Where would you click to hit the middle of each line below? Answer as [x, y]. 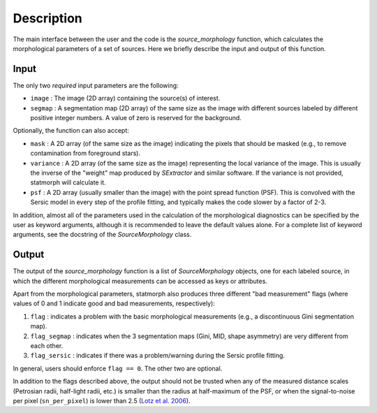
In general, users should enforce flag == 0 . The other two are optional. [118, 368]
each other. [47, 345]
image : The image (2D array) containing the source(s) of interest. [125, 99]
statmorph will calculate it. [68, 182]
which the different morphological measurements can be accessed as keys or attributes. [140, 281]
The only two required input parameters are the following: [96, 85]
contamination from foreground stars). [86, 153]
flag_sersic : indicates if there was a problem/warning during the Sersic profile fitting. [158, 356]
